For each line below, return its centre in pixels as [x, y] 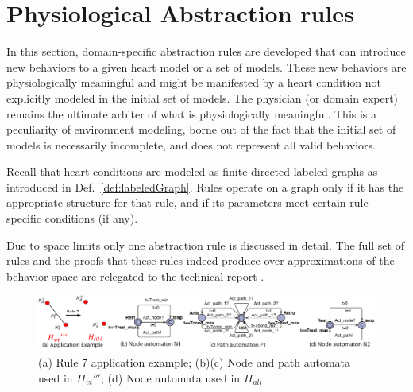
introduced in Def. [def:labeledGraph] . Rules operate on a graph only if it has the [205, 186]
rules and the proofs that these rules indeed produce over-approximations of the [201, 260]
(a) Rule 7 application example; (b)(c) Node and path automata [194, 362]
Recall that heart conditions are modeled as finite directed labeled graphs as [192, 171]
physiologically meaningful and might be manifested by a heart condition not [194, 82]
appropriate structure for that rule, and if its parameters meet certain [176, 202]
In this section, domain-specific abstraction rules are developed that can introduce [206, 51]
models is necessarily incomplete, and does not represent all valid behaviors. [191, 144]
